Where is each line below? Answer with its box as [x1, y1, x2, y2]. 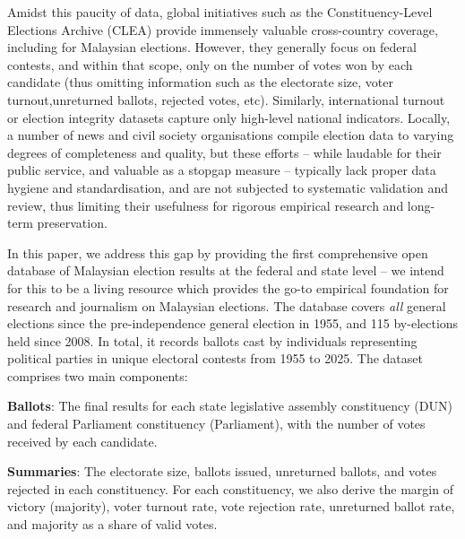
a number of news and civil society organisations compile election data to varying [7, 126, 454, 144]
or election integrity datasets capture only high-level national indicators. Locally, [7, 108, 451, 126]
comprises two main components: [7, 366, 188, 385]
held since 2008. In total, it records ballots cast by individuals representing [7, 331, 418, 350]
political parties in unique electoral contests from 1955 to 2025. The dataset [7, 349, 423, 368]
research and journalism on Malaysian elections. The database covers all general [7, 296, 446, 315]
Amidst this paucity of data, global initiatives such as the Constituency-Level [7, 3, 433, 21]
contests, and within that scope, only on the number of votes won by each [7, 55, 413, 74]
